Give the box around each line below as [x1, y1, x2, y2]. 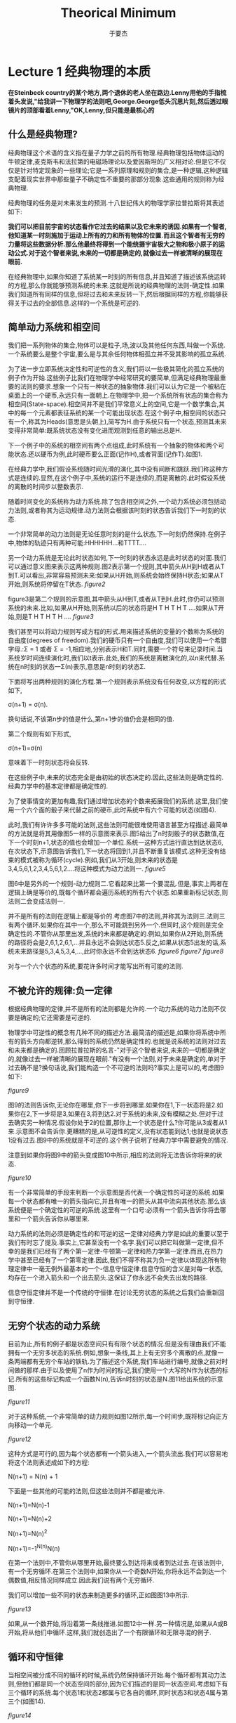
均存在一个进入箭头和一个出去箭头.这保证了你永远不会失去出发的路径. [8, 1273, 209, 1282]
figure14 [8, 1711, 32, 1719]
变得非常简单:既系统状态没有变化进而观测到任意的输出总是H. [8, 427, 182, 435]
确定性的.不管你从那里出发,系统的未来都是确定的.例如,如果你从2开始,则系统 [8, 930, 223, 938]
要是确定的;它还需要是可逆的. [8, 1013, 92, 1022]
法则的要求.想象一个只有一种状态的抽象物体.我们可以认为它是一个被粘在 [20, 382, 227, 391]
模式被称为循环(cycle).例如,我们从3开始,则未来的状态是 [20, 856, 178, 864]
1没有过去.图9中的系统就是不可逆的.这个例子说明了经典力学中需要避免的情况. [8, 1136, 228, 1145]
